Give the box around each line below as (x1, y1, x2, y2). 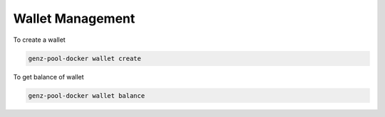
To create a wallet (13, 35, 66, 44)
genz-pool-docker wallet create (28, 54, 142, 62)
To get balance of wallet (13, 72, 85, 81)
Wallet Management (13, 11, 135, 26)
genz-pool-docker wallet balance (28, 91, 145, 99)
